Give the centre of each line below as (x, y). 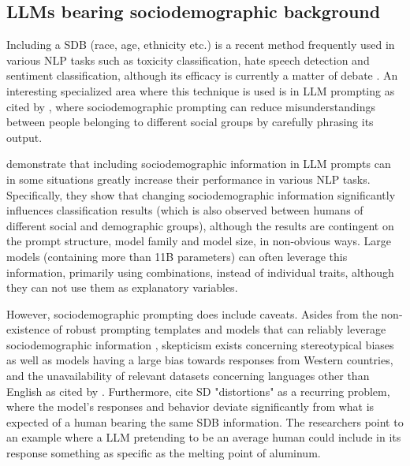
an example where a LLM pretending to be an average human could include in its (204, 437)
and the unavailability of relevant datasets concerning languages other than (188, 376)
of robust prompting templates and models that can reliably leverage (220, 329)
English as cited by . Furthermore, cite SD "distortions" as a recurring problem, (198, 391)
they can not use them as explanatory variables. (122, 287)
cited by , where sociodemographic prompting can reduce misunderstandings (191, 106)
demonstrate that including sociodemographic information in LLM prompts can (199, 164)
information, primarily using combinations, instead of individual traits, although (200, 272)
